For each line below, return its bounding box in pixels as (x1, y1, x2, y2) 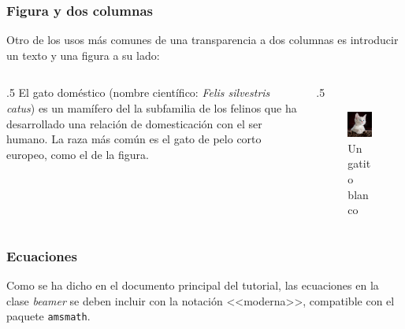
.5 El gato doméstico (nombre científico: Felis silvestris (6, 84, 270, 101)
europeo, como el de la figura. (6, 146, 149, 162)
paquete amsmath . (6, 308, 91, 324)
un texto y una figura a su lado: (6, 46, 160, 63)
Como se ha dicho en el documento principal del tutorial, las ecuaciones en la (6, 276, 379, 293)
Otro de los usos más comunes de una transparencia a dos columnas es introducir (6, 31, 399, 48)
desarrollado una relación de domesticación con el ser (6, 115, 262, 131)
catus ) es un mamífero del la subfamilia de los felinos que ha (6, 100, 297, 116)
